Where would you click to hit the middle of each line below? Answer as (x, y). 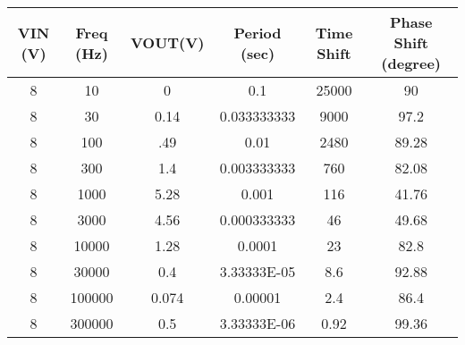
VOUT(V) (167, 42)
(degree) (411, 63)
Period (258, 32)
